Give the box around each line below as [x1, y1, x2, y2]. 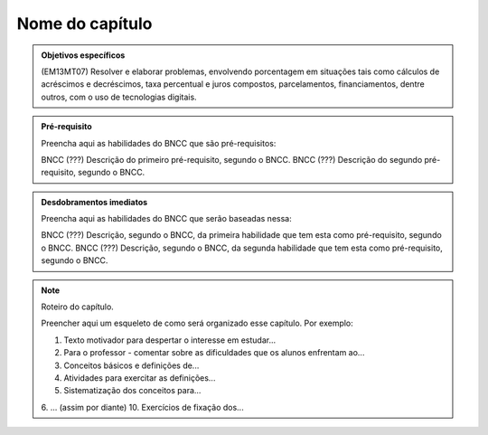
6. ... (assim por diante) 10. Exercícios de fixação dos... [41, 402, 244, 412]
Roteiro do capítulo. [41, 301, 115, 312]
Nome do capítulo [16, 14, 153, 33]
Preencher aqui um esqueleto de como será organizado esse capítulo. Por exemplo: [41, 317, 354, 329]
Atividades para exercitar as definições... [63, 372, 216, 383]
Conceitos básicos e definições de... [63, 360, 200, 371]
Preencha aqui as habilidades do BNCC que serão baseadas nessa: [41, 213, 293, 224]
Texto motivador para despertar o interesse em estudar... [63, 335, 277, 345]
